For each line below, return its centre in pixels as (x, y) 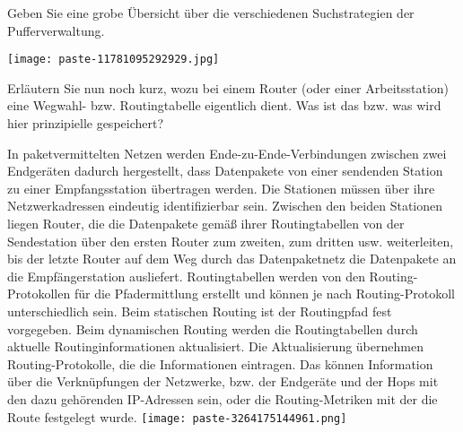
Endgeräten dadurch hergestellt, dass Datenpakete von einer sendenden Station (225, 171)
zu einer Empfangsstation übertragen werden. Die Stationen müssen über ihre (221, 188)
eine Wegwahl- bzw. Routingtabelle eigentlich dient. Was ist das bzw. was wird (224, 105)
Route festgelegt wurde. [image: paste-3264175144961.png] (177, 416)
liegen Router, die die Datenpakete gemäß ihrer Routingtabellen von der (206, 223)
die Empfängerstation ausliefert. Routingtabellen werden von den (186, 276)
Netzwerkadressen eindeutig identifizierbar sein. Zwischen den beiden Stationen (225, 206)
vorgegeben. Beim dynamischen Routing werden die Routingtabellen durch (213, 328)
